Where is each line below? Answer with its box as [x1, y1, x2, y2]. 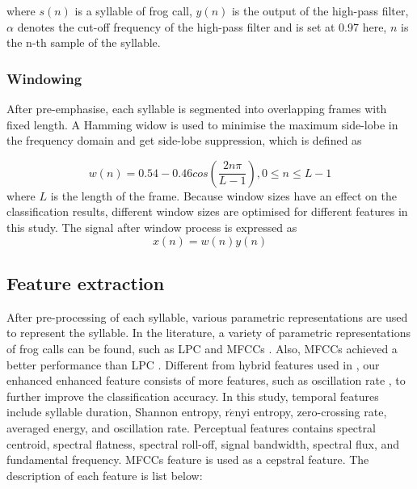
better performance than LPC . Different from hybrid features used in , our [6, 356, 380, 373]
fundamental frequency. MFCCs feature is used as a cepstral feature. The [6, 451, 369, 468]
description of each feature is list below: [6, 466, 203, 483]
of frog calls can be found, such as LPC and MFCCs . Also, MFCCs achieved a [6, 339, 398, 356]
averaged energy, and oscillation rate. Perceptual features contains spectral [6, 419, 376, 436]
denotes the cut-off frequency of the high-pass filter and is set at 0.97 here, [17, 18, 387, 35]
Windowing [6, 68, 82, 88]
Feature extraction [6, 270, 165, 295]
